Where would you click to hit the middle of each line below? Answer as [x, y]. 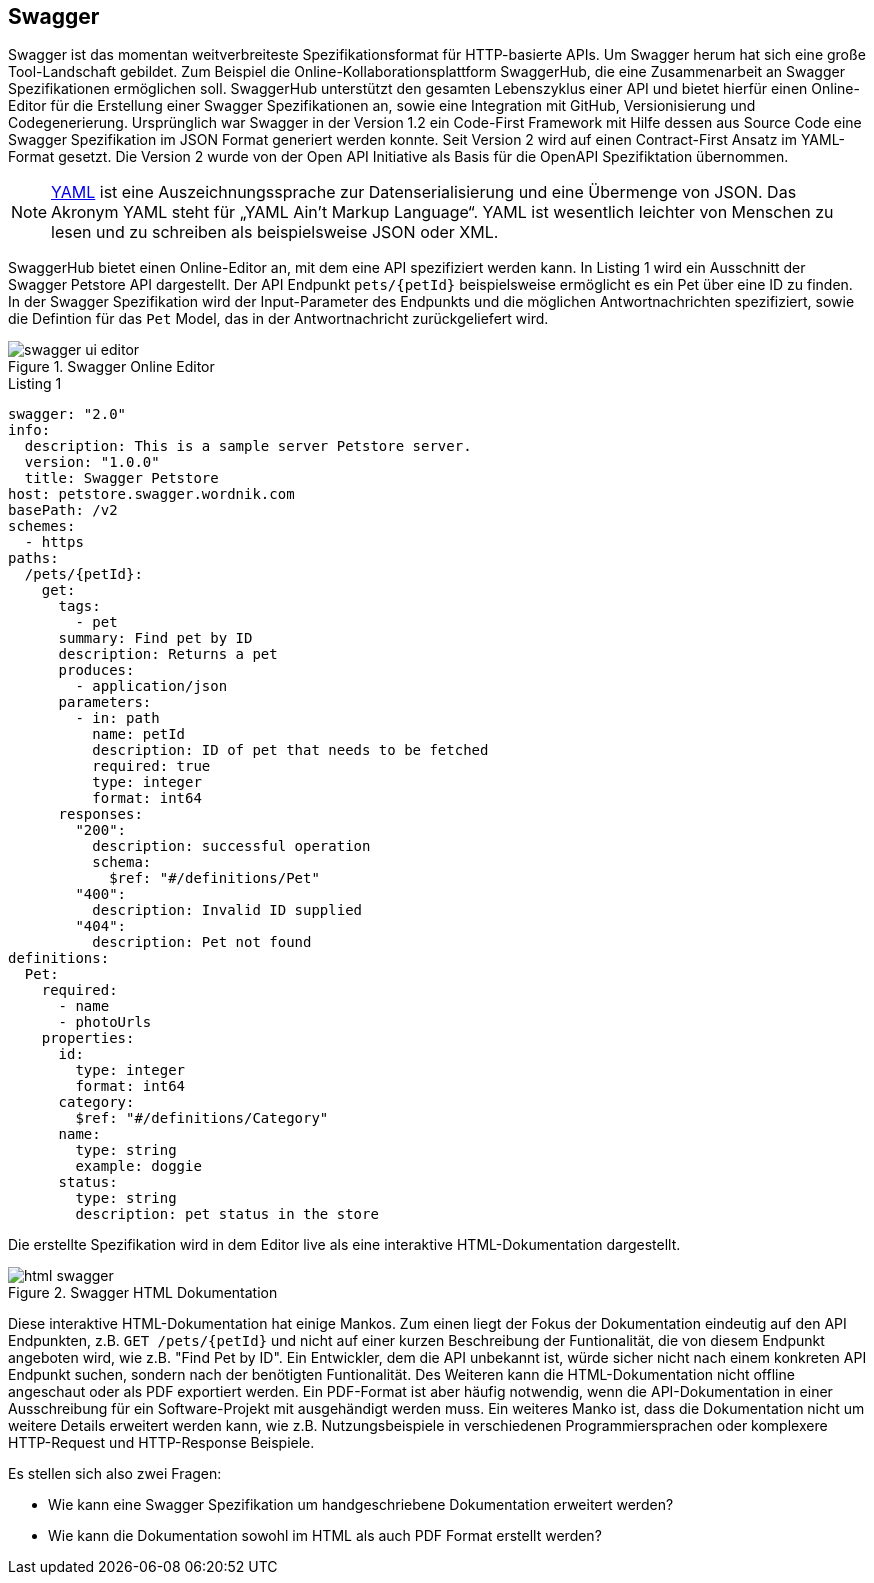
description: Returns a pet [168, 654]
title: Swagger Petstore [121, 478]
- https [54, 542]
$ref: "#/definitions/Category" [202, 1118]
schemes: [42, 526]
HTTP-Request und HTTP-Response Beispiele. [161, 1443]
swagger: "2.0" [67, 414]
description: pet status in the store [227, 1214]
